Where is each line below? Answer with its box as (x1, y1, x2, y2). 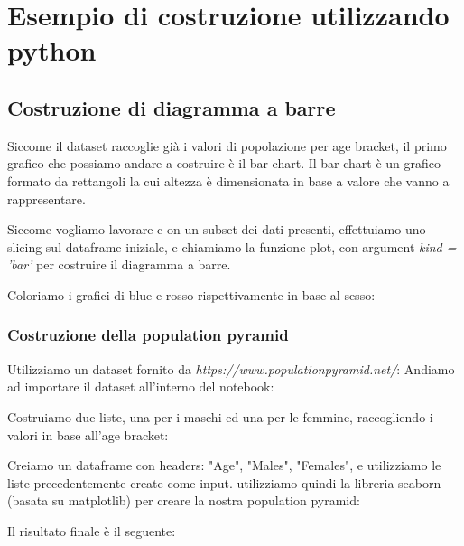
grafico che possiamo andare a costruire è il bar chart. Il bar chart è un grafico (7, 154, 441, 173)
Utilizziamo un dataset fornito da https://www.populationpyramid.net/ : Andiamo (7, 359, 455, 378)
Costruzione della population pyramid (7, 324, 289, 346)
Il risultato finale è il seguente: (7, 521, 176, 540)
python (7, 32, 97, 69)
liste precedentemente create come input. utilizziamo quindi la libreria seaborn (7, 473, 441, 492)
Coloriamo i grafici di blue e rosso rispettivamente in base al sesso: (7, 285, 376, 304)
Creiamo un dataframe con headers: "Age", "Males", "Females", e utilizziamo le (7, 456, 441, 475)
